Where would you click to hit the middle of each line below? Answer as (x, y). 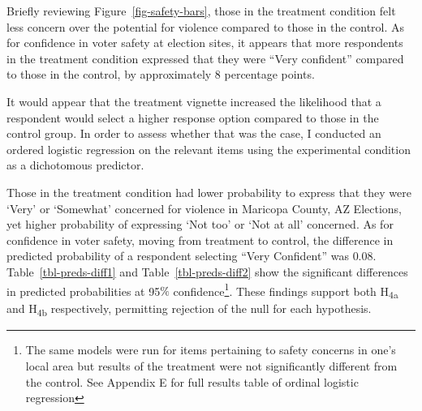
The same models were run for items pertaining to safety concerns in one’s (211, 350)
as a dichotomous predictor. (75, 165)
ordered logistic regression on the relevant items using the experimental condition (209, 149)
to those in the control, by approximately (109, 74)
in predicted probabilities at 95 (84, 291)
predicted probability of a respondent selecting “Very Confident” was (178, 256)
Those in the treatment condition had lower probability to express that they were (209, 192)
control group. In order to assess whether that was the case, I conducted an (194, 133)
